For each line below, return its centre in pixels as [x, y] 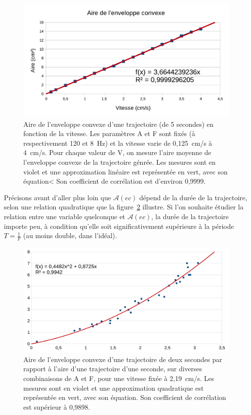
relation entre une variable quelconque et [65, 216]
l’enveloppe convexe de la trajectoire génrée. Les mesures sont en [120, 162]
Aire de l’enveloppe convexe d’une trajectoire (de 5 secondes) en [118, 124]
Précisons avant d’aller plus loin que [58, 197]
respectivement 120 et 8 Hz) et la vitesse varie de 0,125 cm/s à [118, 143]
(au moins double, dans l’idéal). [70, 235]
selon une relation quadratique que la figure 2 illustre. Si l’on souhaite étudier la [124, 207]
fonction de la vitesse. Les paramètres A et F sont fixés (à [109, 133]
